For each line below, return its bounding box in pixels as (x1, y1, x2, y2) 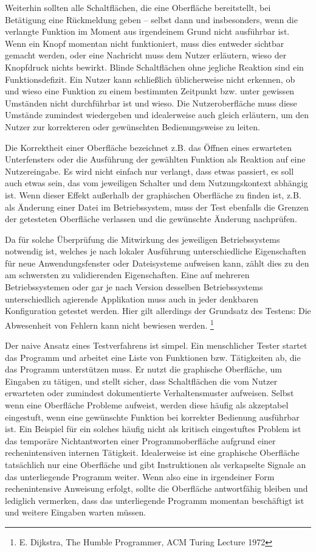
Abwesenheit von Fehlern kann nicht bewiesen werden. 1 (5, 316, 214, 331)
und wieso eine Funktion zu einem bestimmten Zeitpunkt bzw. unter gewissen (5, 85, 295, 97)
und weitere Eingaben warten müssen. (5, 506, 146, 519)
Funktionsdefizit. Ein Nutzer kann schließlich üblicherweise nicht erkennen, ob (5, 72, 295, 85)
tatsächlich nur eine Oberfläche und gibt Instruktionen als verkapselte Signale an (5, 458, 306, 471)
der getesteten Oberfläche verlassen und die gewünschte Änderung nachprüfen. (5, 212, 297, 225)
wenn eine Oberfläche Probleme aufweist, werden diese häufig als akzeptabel (5, 399, 289, 411)
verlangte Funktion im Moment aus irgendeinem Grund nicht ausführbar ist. (5, 25, 290, 38)
